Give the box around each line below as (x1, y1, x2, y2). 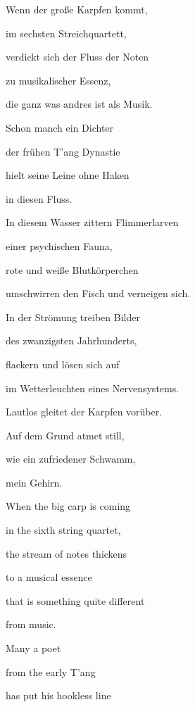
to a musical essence (6, 570, 92, 584)
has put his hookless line (6, 688, 111, 703)
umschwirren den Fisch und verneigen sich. (6, 286, 191, 301)
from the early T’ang (6, 664, 96, 679)
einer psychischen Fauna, (6, 238, 113, 253)
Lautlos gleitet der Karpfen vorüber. (6, 404, 163, 419)
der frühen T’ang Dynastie (6, 144, 120, 158)
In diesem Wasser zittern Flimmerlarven (6, 215, 179, 230)
